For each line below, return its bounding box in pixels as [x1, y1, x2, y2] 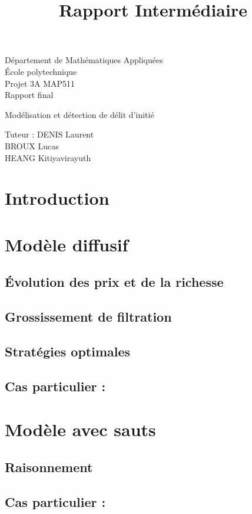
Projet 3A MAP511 [5, 77, 75, 89]
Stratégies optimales [5, 342, 131, 360]
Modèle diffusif [5, 232, 128, 256]
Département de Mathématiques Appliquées [5, 54, 163, 66]
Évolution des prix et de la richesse [5, 273, 224, 291]
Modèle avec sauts [5, 417, 156, 441]
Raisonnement [5, 457, 93, 476]
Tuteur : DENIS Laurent [5, 128, 94, 140]
